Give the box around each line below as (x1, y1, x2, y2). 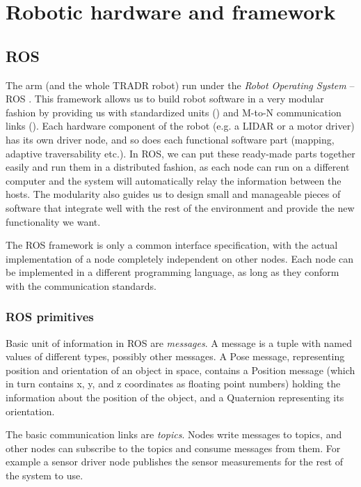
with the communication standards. (6, 278, 157, 293)
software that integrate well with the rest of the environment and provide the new (6, 200, 355, 215)
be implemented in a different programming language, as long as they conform (6, 265, 339, 279)
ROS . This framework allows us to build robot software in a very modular (6, 91, 324, 106)
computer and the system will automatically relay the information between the (6, 173, 342, 187)
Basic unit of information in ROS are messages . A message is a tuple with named (6, 335, 353, 350)
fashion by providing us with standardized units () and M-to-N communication (6, 105, 342, 119)
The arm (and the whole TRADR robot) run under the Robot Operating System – (6, 77, 355, 92)
